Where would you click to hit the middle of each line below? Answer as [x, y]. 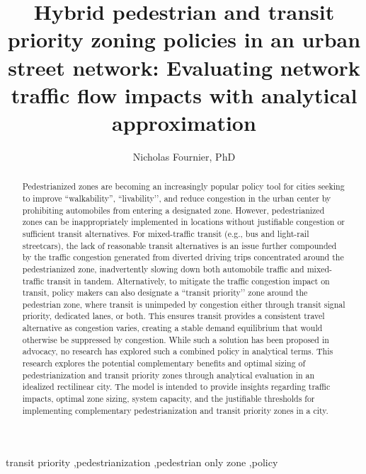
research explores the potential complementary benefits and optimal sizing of [164, 363]
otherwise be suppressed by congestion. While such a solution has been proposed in [176, 339]
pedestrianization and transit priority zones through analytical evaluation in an [168, 375]
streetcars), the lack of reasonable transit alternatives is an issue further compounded [179, 245]
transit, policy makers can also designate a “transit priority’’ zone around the [165, 293]
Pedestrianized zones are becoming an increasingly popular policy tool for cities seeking [183, 186]
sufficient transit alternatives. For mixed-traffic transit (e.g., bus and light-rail [166, 233]
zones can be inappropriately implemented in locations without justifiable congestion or [184, 222]
